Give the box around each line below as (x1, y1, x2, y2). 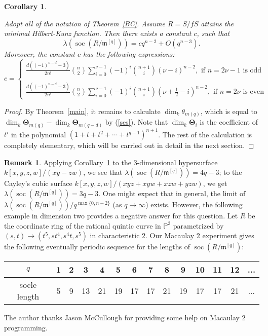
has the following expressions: (83, 48, 175, 59)
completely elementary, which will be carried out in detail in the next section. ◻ (4, 140, 254, 151)
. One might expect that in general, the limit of (98, 188, 246, 198)
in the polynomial (11, 129, 66, 139)
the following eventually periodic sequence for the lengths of (4, 241, 190, 252)
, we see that (83, 167, 123, 177)
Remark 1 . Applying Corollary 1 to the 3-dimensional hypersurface (4, 157, 218, 167)
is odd (243, 66, 262, 74)
